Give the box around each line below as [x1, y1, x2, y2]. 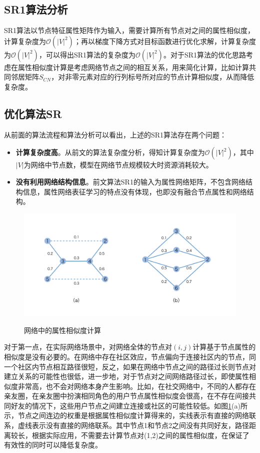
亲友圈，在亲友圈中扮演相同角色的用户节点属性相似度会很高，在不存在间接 [4, 390, 249, 401]
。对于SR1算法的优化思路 [163, 49, 246, 59]
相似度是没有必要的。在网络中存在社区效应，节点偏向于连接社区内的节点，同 [4, 351, 256, 361]
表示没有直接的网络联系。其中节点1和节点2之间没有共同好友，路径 [31, 420, 249, 430]
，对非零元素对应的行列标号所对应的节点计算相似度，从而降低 [51, 71, 254, 82]
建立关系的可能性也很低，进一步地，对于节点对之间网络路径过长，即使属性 [4, 371, 249, 381]
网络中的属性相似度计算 [24, 324, 101, 335]
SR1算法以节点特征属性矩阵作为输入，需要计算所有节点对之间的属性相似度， [4, 25, 255, 35]
